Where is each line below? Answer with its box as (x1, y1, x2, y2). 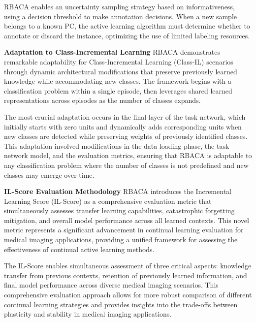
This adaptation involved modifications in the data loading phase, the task (4, 140, 229, 151)
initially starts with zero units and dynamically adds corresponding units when (4, 121, 242, 131)
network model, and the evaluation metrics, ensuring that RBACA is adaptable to (4, 150, 252, 161)
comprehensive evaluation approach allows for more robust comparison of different (4, 290, 252, 300)
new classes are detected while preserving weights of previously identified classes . (4, 131, 248, 141)
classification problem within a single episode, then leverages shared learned (4, 85, 232, 96)
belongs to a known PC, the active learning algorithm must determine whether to (4, 21, 250, 31)
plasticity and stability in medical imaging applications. (4, 309, 172, 319)
